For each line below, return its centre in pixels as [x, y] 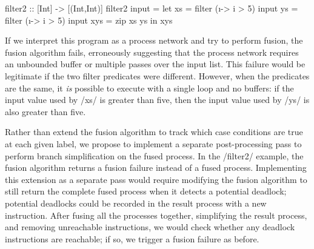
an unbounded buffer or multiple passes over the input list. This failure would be [155, 64]
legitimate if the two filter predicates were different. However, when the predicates [157, 75]
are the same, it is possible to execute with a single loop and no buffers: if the [149, 88]
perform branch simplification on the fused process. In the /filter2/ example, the [154, 155]
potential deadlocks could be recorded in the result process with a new [136, 203]
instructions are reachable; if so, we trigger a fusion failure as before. [132, 238]
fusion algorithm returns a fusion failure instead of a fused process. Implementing [156, 168]
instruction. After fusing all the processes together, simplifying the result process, [156, 215]
